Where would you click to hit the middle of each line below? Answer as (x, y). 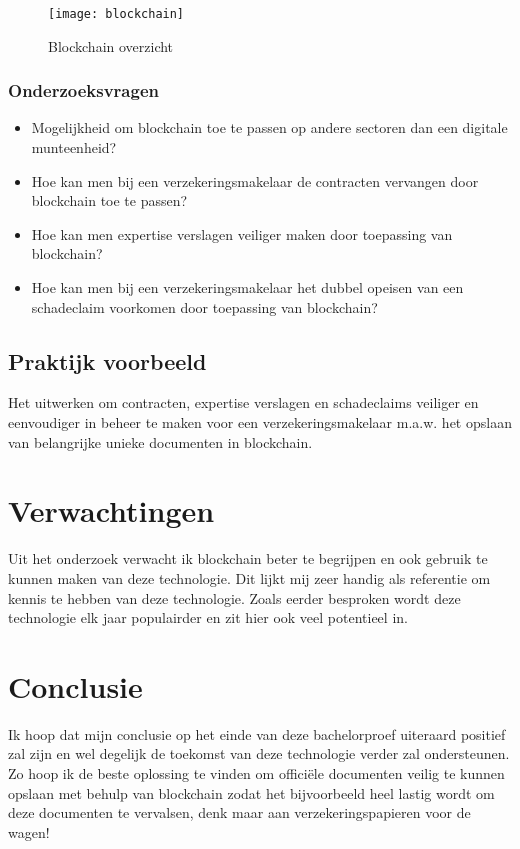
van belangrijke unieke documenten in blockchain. (160, 441)
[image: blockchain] (116, 14)
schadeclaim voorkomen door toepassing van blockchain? (204, 306)
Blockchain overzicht (111, 45)
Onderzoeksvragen (83, 90)
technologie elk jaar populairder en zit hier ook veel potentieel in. (208, 617)
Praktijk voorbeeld (107, 360)
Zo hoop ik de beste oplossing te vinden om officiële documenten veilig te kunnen (256, 773)
